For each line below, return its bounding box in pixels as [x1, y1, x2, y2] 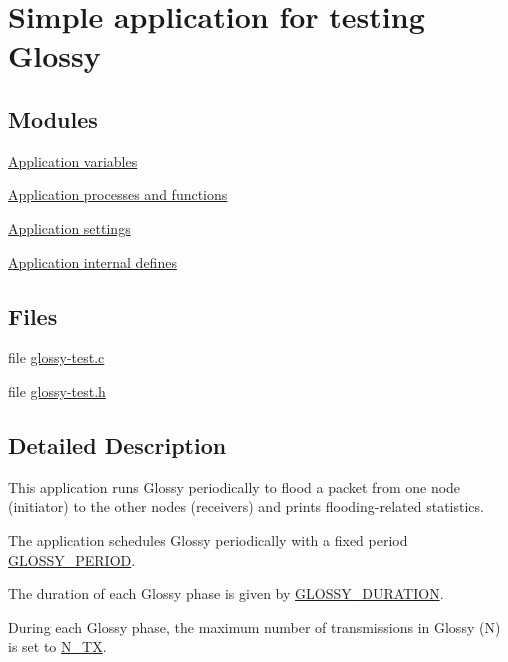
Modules [8, 103, 98, 134]
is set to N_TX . [8, 636, 107, 657]
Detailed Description [8, 429, 227, 460]
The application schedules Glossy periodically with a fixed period [8, 529, 408, 550]
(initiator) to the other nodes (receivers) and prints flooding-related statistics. [8, 496, 484, 517]
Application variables [8, 150, 138, 171]
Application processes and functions [8, 184, 228, 205]
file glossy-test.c [8, 347, 105, 368]
